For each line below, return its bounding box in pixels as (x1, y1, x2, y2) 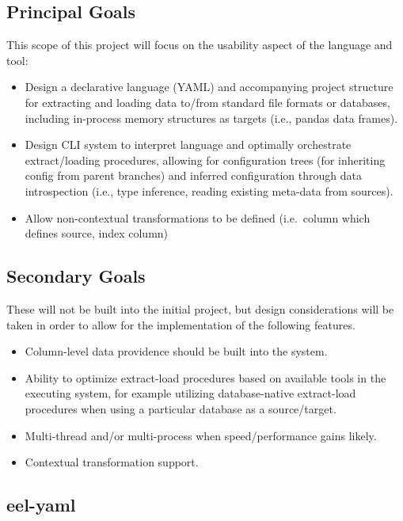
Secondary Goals (6, 264, 146, 288)
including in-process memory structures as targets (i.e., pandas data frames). (25, 109, 398, 126)
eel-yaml (6, 492, 76, 517)
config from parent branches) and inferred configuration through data (25, 167, 362, 184)
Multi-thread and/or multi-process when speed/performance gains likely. (25, 427, 377, 443)
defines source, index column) (25, 225, 169, 241)
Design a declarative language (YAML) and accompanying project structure (25, 78, 393, 95)
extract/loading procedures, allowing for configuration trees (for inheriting (25, 151, 386, 168)
